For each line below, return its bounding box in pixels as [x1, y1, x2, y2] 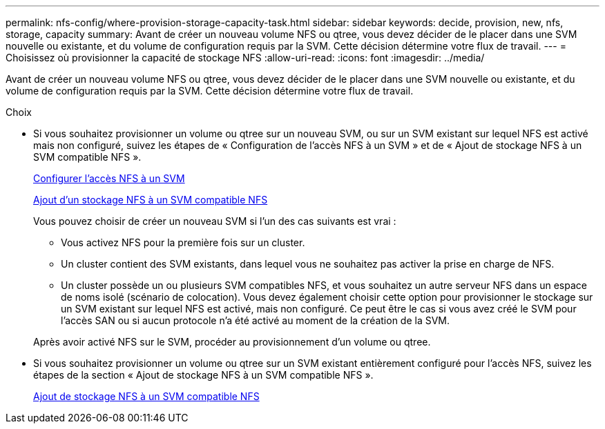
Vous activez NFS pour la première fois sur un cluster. [61, 237, 305, 248]
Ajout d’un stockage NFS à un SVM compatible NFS [33, 194, 268, 206]
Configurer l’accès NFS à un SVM [33, 172, 185, 184]
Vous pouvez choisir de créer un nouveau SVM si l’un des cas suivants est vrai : [33, 215, 396, 227]
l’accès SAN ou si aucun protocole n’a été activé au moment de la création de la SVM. [61, 315, 450, 326]
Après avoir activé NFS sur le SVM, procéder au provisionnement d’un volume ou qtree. [33, 336, 431, 348]
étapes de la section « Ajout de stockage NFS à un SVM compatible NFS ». [33, 369, 374, 381]
